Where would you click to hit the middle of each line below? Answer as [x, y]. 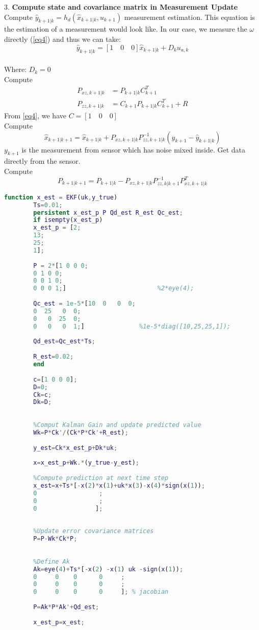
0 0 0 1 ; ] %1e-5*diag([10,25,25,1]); [132, 326]
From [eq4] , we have [35, 116]
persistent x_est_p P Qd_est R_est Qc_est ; [108, 212]
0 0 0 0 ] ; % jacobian [101, 592]
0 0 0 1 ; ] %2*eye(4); [114, 288]
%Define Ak [51, 561]
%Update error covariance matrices [94, 531]
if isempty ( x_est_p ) [68, 220]
